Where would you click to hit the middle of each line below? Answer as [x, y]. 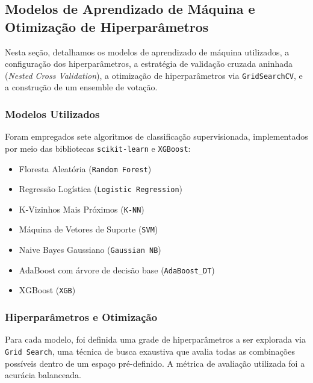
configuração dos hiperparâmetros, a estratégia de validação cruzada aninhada [149, 64]
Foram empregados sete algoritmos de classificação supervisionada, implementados [156, 136]
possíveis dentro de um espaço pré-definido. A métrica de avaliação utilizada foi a [155, 363]
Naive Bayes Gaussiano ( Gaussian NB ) [90, 250]
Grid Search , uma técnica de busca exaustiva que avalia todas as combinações [150, 351]
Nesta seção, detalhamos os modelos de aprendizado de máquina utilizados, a [147, 51]
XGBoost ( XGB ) [47, 290]
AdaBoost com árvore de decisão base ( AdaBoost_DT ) [117, 269]
